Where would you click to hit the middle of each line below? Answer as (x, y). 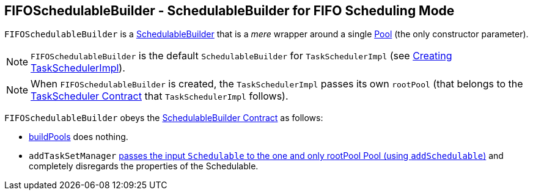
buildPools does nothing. (79, 137)
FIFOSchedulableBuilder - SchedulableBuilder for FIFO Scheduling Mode (230, 11)
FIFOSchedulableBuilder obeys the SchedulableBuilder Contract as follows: (164, 118)
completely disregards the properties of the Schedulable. (144, 166)
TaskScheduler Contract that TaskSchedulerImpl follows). (160, 96)
